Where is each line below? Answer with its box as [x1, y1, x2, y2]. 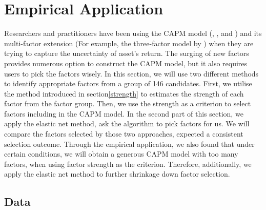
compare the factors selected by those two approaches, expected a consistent [4, 128, 243, 139]
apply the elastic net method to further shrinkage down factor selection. [4, 168, 230, 179]
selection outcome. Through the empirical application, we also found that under [4, 138, 255, 149]
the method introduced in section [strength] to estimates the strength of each [4, 88, 244, 99]
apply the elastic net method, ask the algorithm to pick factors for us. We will [4, 118, 250, 129]
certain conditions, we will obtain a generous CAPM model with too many [4, 148, 238, 159]
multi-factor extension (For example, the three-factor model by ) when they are [4, 37, 254, 48]
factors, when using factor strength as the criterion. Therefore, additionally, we [4, 158, 252, 169]
